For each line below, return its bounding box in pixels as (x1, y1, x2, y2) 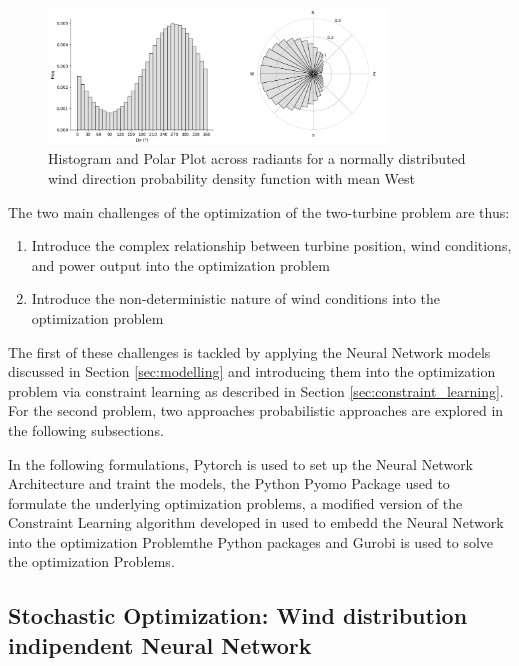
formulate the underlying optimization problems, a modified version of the (8, 492, 463, 513)
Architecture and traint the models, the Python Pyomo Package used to (8, 473, 450, 494)
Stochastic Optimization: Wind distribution (8, 600, 468, 631)
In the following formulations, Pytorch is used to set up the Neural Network (8, 453, 474, 474)
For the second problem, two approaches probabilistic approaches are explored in (8, 400, 504, 421)
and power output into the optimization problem (31, 254, 330, 275)
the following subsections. (8, 419, 164, 440)
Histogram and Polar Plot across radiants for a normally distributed (48, 148, 466, 169)
